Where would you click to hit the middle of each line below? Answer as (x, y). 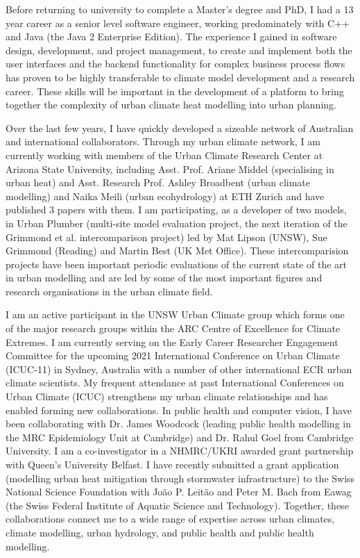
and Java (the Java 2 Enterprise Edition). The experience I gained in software (171, 36)
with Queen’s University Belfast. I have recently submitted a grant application (172, 464)
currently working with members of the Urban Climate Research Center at (164, 155)
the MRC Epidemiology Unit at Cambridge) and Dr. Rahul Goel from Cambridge (180, 437)
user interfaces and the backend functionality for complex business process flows (175, 64)
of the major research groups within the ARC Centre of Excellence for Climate (173, 328)
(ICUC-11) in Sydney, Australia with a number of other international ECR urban (179, 369)
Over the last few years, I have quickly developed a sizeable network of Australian (180, 128)
